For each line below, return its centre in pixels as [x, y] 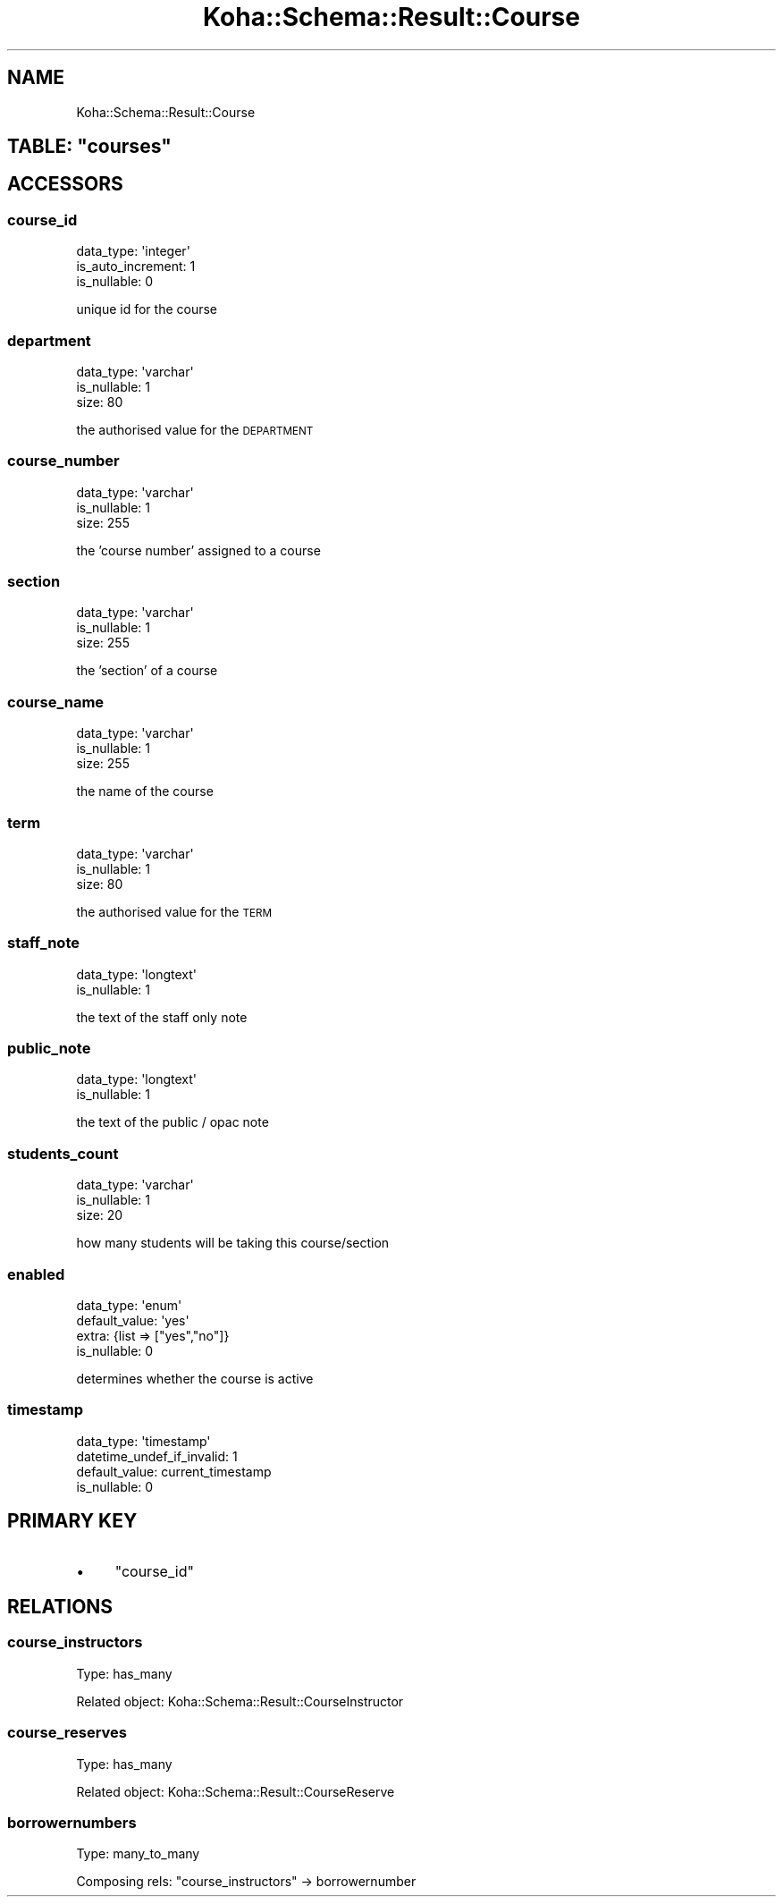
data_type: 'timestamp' [143, 1441]
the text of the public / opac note [173, 1122]
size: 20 [100, 1215]
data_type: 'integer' [133, 251]
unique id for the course [147, 309]
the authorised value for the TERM [174, 911]
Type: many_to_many [138, 1854]
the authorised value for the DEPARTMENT [195, 429]
